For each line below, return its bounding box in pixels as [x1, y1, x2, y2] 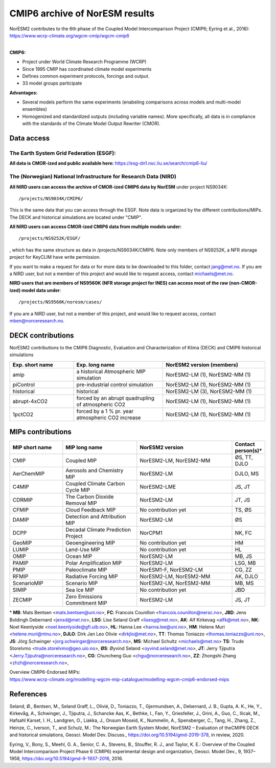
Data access [9, 134, 50, 143]
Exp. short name [12, 361, 54, 368]
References [9, 690, 47, 698]
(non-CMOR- [229, 280, 258, 286]
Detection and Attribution [65, 513, 126, 520]
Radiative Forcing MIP [65, 573, 118, 580]
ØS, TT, [235, 454, 253, 461]
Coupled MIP [65, 457, 97, 464]
